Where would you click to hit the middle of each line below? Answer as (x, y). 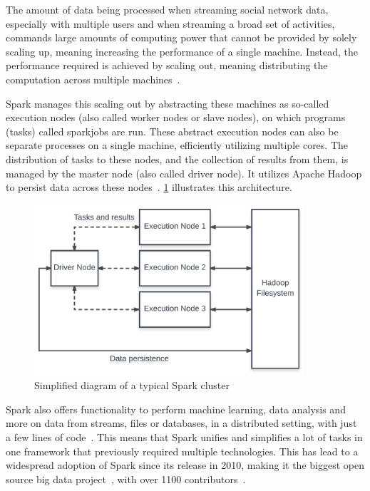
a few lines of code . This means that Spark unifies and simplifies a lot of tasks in (184, 436)
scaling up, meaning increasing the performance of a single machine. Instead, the (182, 51)
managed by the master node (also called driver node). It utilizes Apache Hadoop (184, 173)
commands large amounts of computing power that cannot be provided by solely (181, 37)
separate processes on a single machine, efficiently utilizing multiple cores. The (177, 145)
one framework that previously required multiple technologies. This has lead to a (182, 451)
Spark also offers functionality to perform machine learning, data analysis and (176, 409)
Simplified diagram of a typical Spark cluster (132, 385)
